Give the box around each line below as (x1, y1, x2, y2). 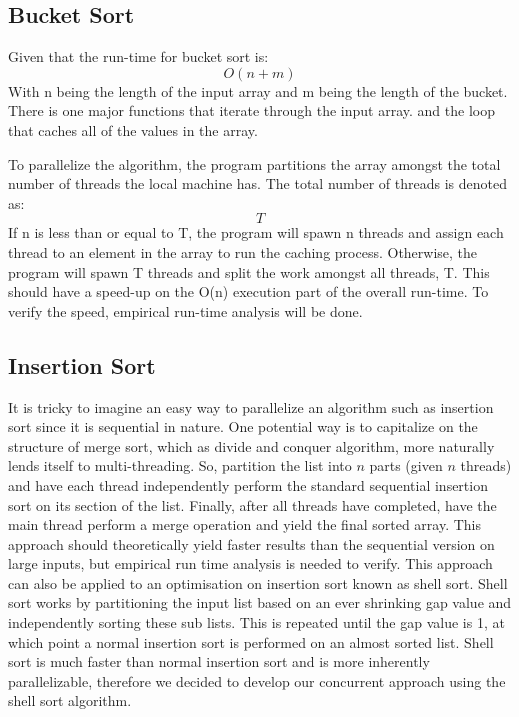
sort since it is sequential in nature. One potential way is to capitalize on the (8, 416, 478, 437)
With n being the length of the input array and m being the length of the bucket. (8, 80, 508, 101)
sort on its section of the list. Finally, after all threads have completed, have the (8, 494, 497, 515)
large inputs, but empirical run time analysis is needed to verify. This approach (8, 553, 493, 574)
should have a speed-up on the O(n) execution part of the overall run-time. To (8, 281, 489, 302)
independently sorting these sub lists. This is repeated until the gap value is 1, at (8, 612, 505, 633)
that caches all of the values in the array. (8, 119, 258, 140)
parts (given (369, 455, 443, 476)
